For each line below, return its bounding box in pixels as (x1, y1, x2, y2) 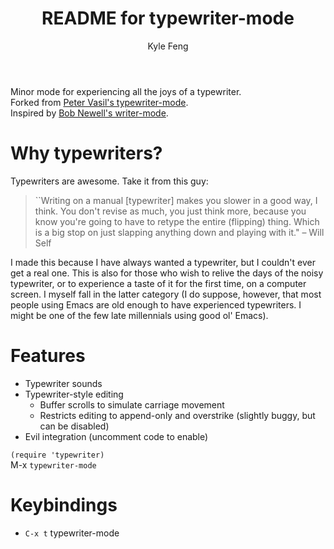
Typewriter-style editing (24, 388, 124, 400)
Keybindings (10, 494, 118, 516)
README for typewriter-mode (41, 7, 295, 30)
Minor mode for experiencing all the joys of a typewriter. (10, 85, 242, 97)
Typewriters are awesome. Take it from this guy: (10, 175, 209, 187)
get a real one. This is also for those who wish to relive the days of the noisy (10, 267, 324, 279)
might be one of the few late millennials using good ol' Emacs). (10, 309, 269, 321)
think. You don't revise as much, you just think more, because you (34, 205, 307, 217)
